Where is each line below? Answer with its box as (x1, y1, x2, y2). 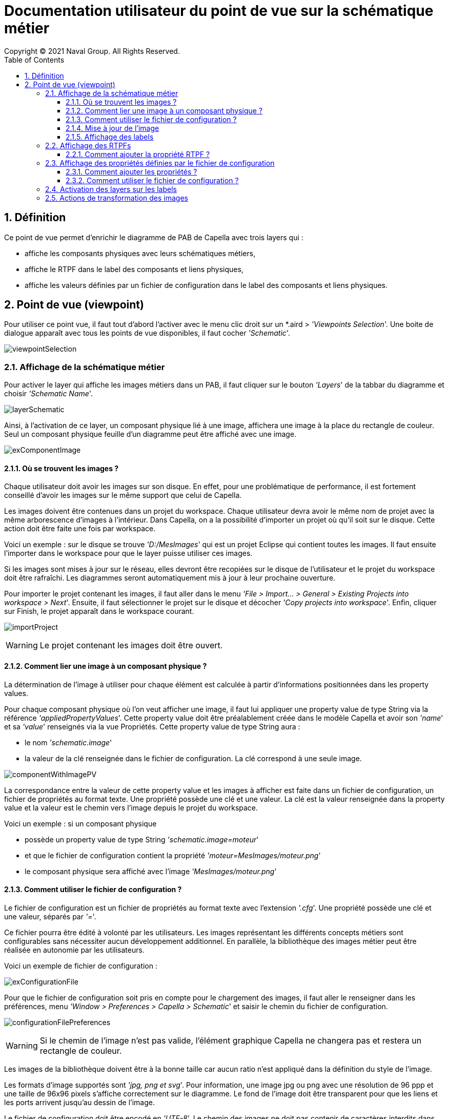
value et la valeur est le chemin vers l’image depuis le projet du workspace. (4, 803, 258, 812)
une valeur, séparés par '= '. (4, 912, 96, 921)
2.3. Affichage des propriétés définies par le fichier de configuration (45, 158, 275, 167)
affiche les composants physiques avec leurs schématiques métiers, (25, 248, 256, 258)
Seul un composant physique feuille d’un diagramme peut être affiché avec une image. (4, 430, 297, 439)
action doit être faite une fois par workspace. (4, 524, 156, 533)
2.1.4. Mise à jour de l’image (66, 123, 159, 132)
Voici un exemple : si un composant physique (4, 819, 157, 828)
